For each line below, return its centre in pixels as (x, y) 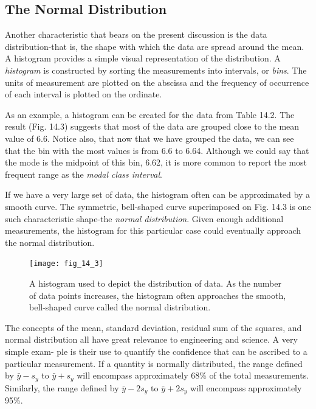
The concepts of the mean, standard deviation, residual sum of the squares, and (153, 327)
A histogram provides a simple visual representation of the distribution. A (143, 58)
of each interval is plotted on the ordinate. (84, 94)
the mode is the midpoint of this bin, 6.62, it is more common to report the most (156, 162)
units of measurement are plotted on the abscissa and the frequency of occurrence (157, 82)
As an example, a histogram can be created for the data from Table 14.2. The (150, 114)
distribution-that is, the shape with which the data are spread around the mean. (155, 46)
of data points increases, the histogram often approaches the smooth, (158, 295)
